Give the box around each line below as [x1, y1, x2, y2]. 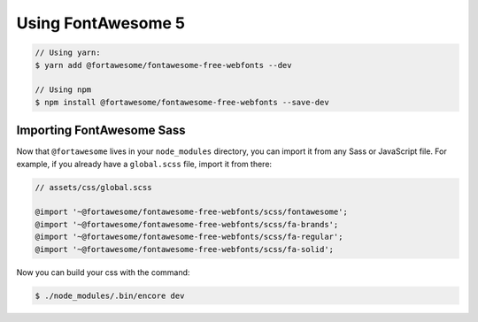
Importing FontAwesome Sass [16, 123, 186, 138]
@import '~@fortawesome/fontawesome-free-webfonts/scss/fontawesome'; [35, 207, 349, 217]
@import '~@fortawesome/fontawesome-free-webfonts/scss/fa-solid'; [35, 244, 335, 254]
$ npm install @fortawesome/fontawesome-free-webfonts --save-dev [35, 97, 329, 107]
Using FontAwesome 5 [16, 13, 186, 33]
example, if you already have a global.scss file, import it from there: [16, 158, 273, 169]
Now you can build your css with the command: [16, 266, 190, 278]
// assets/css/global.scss [35, 182, 152, 192]
